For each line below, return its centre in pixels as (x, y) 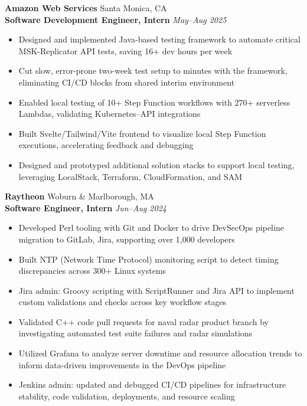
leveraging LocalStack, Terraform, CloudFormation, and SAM (130, 176)
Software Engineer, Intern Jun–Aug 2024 (86, 207)
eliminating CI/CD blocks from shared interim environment (127, 82)
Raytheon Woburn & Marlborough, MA (79, 196)
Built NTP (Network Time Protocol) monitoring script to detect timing (148, 259)
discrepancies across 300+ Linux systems (92, 271)
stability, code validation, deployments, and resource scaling (127, 396)
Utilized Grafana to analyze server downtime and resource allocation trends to (160, 353)
